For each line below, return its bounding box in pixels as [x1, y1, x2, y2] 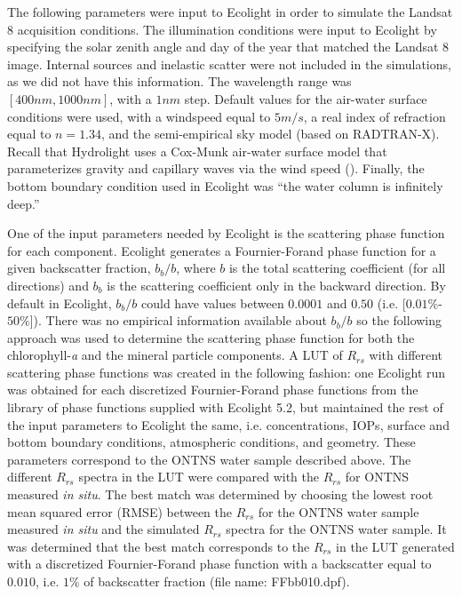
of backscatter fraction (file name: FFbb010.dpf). [84, 572, 350, 590]
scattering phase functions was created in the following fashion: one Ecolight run [7, 362, 446, 381]
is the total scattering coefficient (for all [228, 259, 446, 277]
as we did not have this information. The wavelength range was [7, 72, 352, 91]
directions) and [7, 275, 89, 294]
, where [176, 259, 216, 277]
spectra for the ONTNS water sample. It [226, 520, 447, 538]
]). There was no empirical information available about [29, 311, 327, 330]
